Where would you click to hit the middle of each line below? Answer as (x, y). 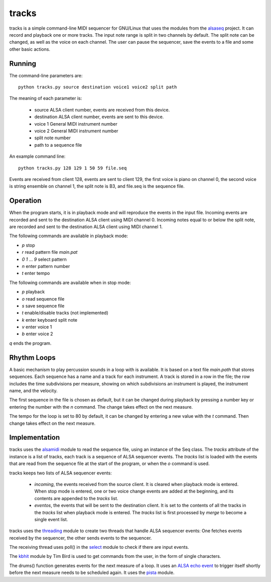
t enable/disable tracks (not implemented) (65, 313)
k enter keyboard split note (50, 320)
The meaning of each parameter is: (46, 99)
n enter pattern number (46, 266)
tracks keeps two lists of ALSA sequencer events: (61, 473)
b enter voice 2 (37, 334)
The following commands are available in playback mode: (69, 236)
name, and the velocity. (33, 391)
